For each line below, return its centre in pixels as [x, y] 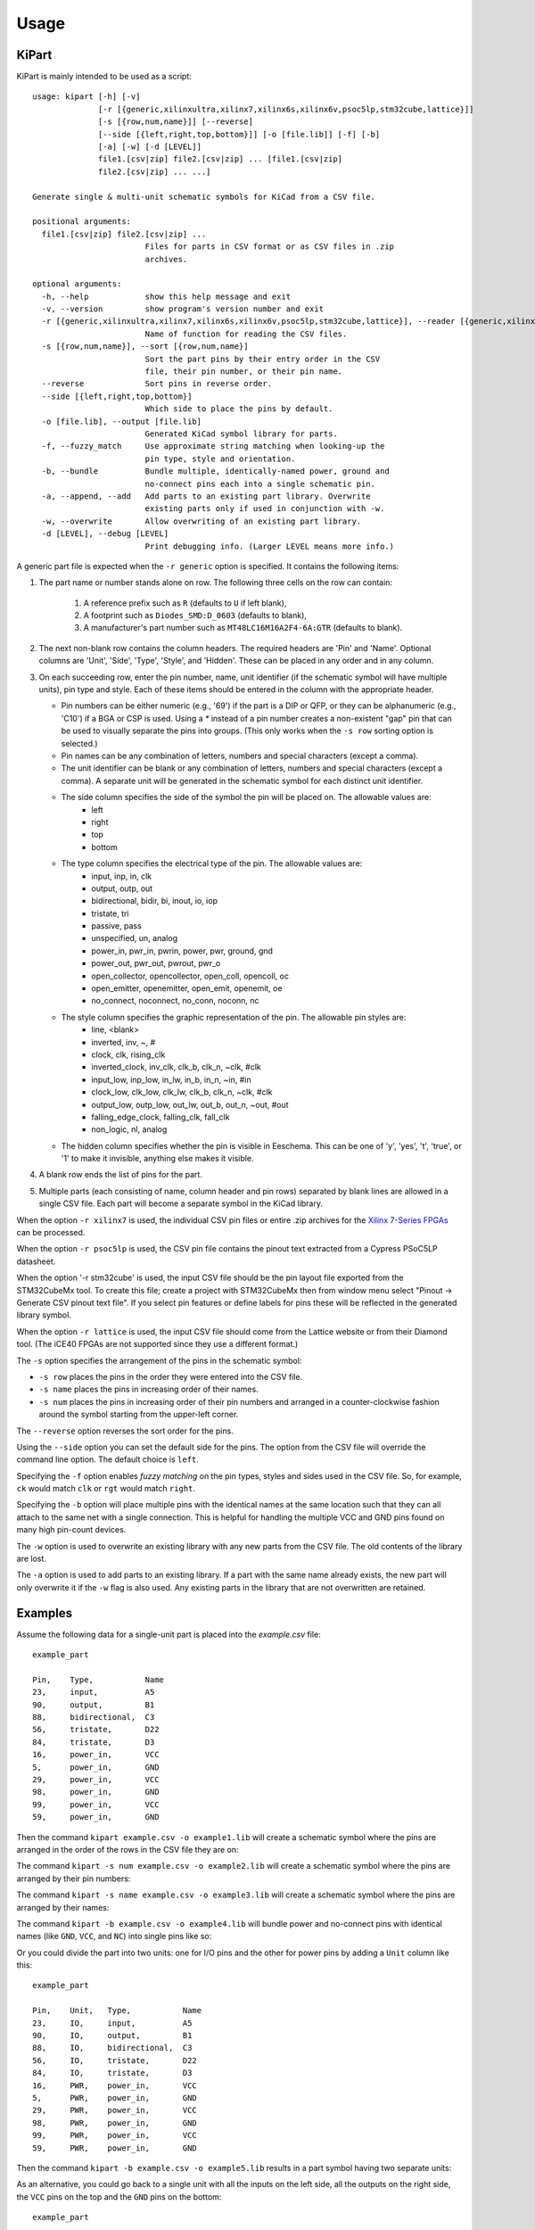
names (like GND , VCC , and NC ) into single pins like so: [114, 1937]
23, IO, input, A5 [112, 2023]
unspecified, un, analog [135, 938]
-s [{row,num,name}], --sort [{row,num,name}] [145, 347]
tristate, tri [110, 913]
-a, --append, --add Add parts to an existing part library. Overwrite [206, 496]
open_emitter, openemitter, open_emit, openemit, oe [187, 988]
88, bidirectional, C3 [94, 1718]
